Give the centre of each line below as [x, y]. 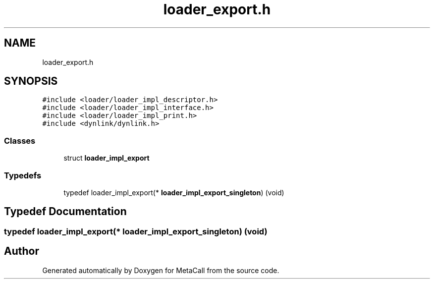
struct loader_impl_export [107, 158]
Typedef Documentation [65, 212]
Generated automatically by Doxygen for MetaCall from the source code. [161, 270]
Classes [20, 141]
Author [22, 251]
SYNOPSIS [31, 81]
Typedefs [23, 175]
